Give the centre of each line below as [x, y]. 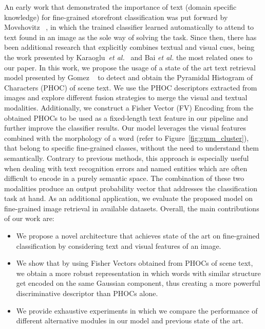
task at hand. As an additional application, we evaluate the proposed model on [129, 198]
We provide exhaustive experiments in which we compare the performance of [137, 310]
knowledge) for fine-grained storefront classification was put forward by [116, 17]
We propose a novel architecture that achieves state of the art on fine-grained [138, 236]
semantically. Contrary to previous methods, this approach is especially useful [127, 158]
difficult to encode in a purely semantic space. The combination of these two [124, 178]
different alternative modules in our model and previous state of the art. [130, 321]
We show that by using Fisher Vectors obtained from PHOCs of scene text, [135, 263]
